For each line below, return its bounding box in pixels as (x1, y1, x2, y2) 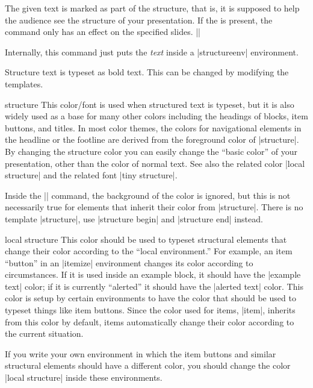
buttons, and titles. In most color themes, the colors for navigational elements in (5, 121, 302, 134)
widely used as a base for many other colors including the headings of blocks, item (5, 110, 308, 122)
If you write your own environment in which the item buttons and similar (5, 347, 276, 360)
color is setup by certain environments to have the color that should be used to (5, 292, 296, 304)
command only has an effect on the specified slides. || (5, 25, 200, 38)
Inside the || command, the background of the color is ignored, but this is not (5, 189, 291, 201)
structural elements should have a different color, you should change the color (5, 359, 291, 372)
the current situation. (5, 327, 84, 340)
